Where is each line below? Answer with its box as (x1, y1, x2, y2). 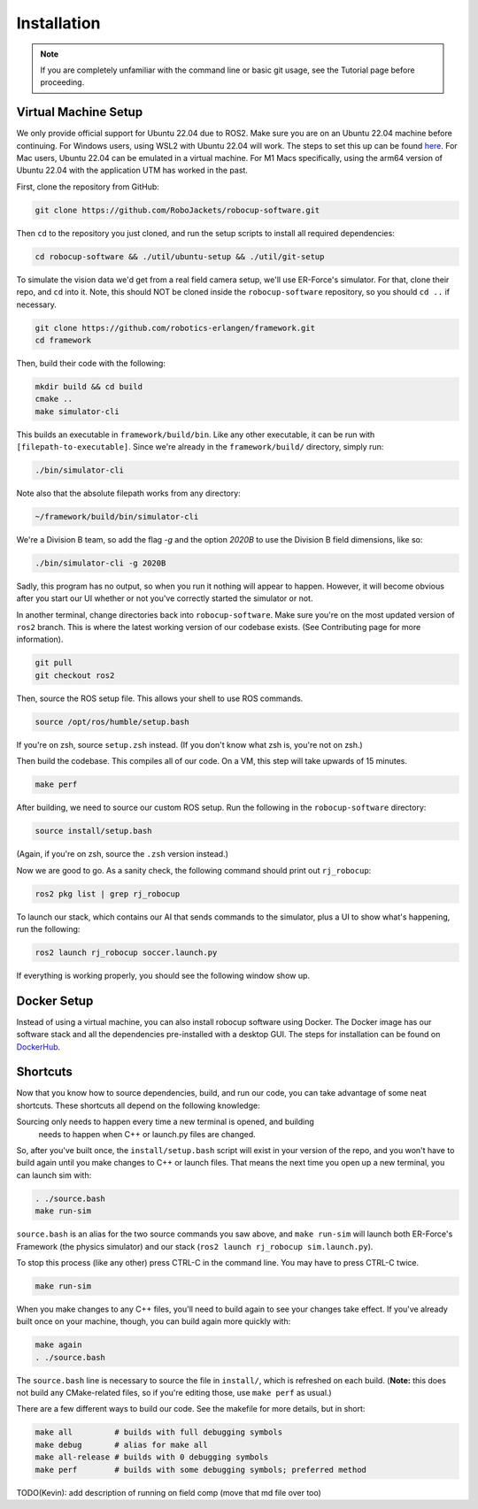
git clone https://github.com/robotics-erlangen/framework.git (35, 323, 316, 333)
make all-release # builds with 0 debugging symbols (35, 1452, 269, 1462)
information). (16, 634, 64, 645)
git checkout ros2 (35, 670, 115, 681)
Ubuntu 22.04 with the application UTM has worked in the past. (16, 165, 248, 176)
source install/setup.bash (35, 826, 152, 836)
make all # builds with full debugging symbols (35, 1428, 283, 1437)
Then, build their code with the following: (16, 358, 166, 368)
